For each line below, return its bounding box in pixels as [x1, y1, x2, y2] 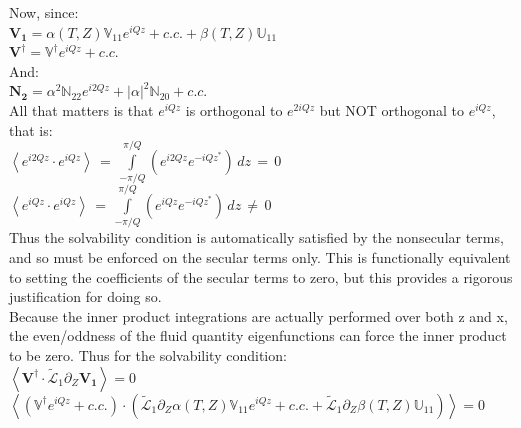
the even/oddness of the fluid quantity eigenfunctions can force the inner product [9, 325, 507, 346]
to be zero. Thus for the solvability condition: [9, 344, 287, 365]
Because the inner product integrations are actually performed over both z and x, [9, 305, 508, 326]
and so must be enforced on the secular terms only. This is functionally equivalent [9, 247, 511, 267]
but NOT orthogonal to [319, 99, 464, 120]
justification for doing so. [9, 286, 162, 307]
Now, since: [9, 2, 79, 22]
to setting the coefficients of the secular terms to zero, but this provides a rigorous [9, 266, 513, 287]
